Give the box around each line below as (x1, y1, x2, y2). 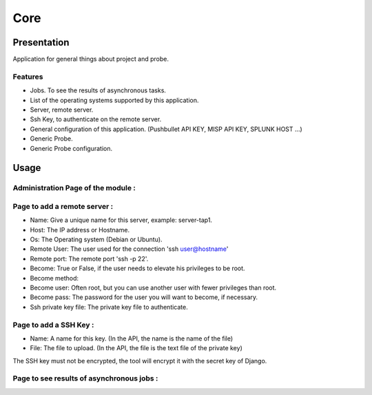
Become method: (30, 274, 79, 282)
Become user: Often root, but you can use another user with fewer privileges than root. (30, 283, 277, 292)
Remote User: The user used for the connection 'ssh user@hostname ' (30, 245, 229, 253)
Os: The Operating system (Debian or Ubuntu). (30, 235, 163, 244)
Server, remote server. (30, 105, 94, 114)
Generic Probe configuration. (30, 144, 113, 152)
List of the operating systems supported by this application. (30, 96, 199, 104)
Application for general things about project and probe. (12, 55, 169, 63)
